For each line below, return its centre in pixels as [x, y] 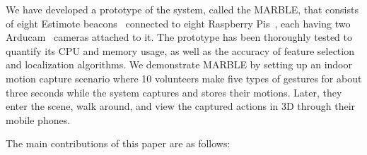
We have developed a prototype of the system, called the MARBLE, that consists [182, 9]
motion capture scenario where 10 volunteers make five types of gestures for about [184, 78]
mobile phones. [38, 119]
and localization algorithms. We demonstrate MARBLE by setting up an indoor [179, 64]
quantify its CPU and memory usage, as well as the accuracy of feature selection [180, 50]
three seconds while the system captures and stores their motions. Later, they [174, 92]
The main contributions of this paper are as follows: [118, 143]
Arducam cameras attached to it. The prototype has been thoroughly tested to [179, 37]
